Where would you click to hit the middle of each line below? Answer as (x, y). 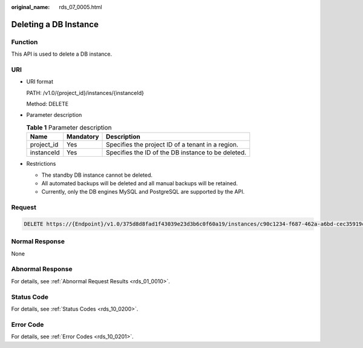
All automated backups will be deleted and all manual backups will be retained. (140, 183)
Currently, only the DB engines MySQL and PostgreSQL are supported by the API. (143, 192)
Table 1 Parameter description (69, 128)
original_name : (31, 7)
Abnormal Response (42, 269)
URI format (40, 82)
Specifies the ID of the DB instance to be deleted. (176, 153)
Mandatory (83, 137)
